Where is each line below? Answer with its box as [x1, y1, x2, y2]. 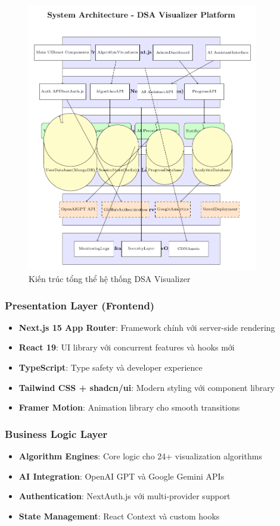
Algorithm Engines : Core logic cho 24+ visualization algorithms [18, 450, 262, 462]
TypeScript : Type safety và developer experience [18, 361, 203, 374]
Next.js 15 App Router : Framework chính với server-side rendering [18, 321, 275, 333]
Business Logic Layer [5, 426, 108, 441]
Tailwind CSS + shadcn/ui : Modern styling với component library [18, 381, 275, 393]
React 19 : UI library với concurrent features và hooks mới [18, 341, 235, 353]
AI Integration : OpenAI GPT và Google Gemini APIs [18, 469, 225, 482]
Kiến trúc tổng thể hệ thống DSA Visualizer [29, 273, 191, 285]
